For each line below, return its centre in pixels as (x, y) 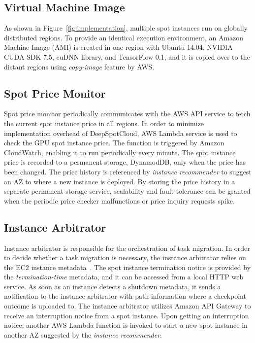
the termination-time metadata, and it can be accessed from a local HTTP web (124, 277)
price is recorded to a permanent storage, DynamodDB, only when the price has (125, 162)
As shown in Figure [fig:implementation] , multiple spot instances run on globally (126, 28)
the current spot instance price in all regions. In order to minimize (104, 123)
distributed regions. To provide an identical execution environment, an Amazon (124, 37)
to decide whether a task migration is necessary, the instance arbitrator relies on (125, 257)
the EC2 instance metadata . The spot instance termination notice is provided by (127, 267)
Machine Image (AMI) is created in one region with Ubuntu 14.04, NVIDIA (118, 47)
